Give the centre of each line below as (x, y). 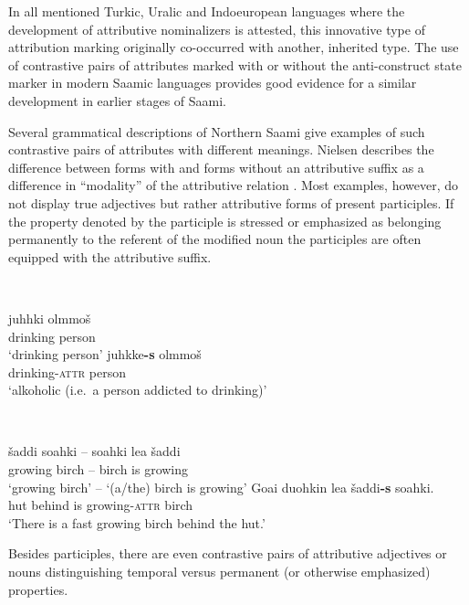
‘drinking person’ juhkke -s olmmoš (105, 354)
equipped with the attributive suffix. (110, 256)
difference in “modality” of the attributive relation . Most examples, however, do (234, 185)
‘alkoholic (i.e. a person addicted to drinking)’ (138, 390)
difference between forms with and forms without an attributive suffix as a (216, 167)
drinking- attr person (68, 371)
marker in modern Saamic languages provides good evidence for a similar (213, 83)
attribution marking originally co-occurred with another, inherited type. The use (234, 47)
